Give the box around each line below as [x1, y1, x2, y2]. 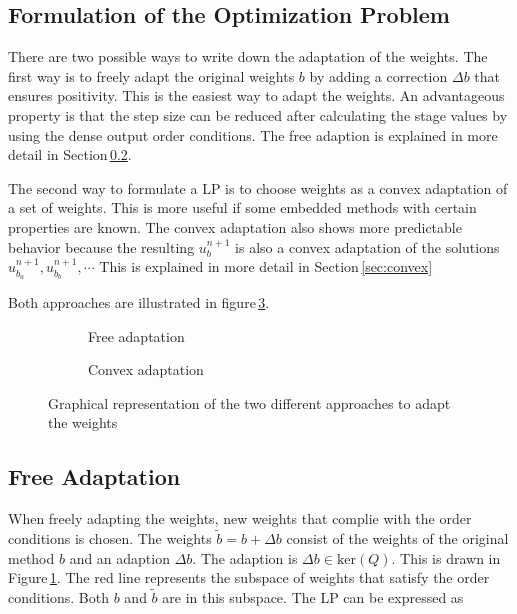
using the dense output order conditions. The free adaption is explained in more [8, 124, 498, 145]
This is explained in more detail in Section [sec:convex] [99, 256, 433, 277]
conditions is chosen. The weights [8, 527, 212, 548]
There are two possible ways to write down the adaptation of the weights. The [8, 46, 488, 67]
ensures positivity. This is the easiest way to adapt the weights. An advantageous [8, 85, 505, 106]
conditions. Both [8, 586, 110, 607]
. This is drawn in [391, 547, 501, 568]
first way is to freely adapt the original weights [8, 65, 295, 86]
